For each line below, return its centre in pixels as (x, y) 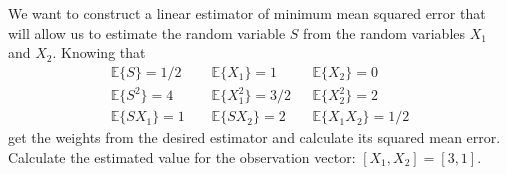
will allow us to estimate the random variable (147, 32)
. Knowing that (99, 52)
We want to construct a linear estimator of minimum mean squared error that (247, 13)
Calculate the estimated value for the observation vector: (182, 156)
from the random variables (384, 32)
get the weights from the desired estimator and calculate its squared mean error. (254, 137)
